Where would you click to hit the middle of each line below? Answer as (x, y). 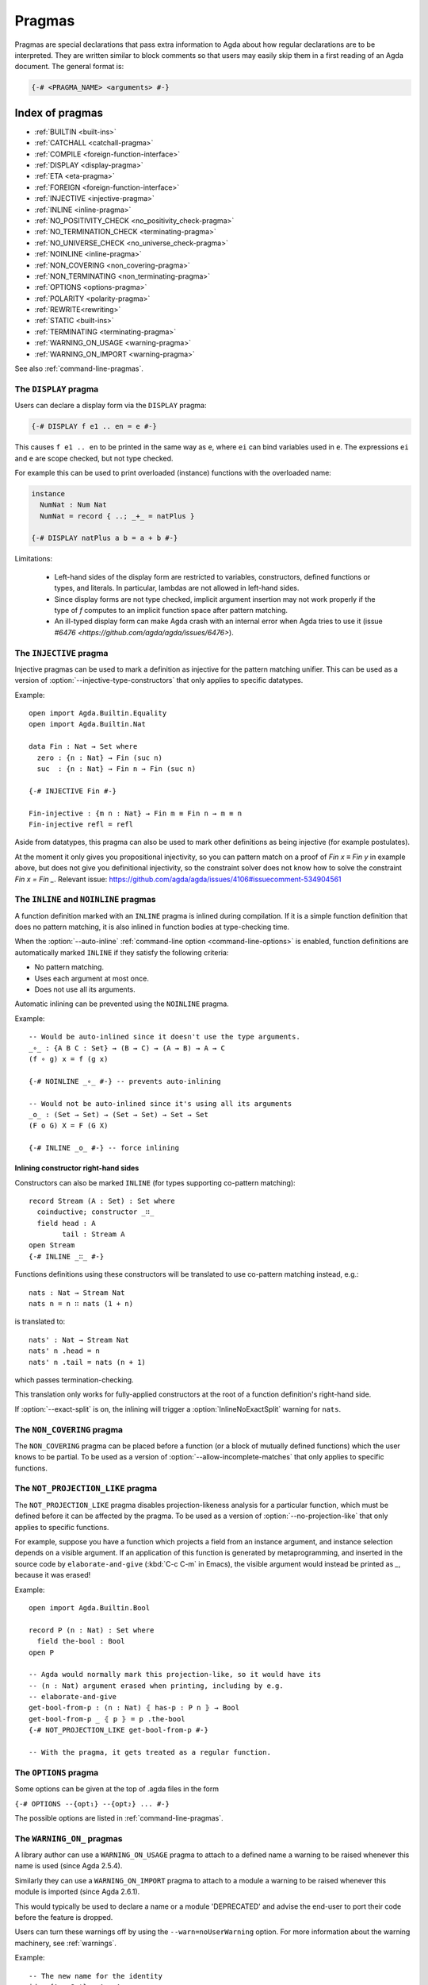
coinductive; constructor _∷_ (96, 1212)
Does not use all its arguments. (85, 989)
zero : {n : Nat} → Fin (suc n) (99, 757)
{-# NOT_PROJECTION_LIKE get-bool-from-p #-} (119, 1730)
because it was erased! (53, 1575)
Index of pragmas (59, 112)
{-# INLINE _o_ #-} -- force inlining (104, 1148)
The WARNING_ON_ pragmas (69, 1838)
